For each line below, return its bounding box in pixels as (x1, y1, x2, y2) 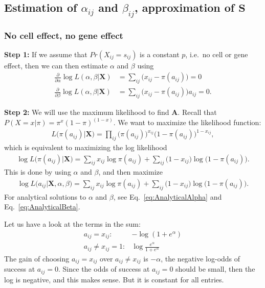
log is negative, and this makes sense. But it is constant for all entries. (4, 274, 224, 284)
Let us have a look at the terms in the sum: (4, 219, 141, 229)
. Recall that (178, 107, 217, 117)
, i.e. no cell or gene (185, 49, 248, 59)
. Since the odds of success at (58, 263, 150, 274)
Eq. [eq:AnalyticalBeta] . (4, 201, 80, 212)
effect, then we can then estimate (4, 60, 108, 70)
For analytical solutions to (4, 191, 86, 202)
